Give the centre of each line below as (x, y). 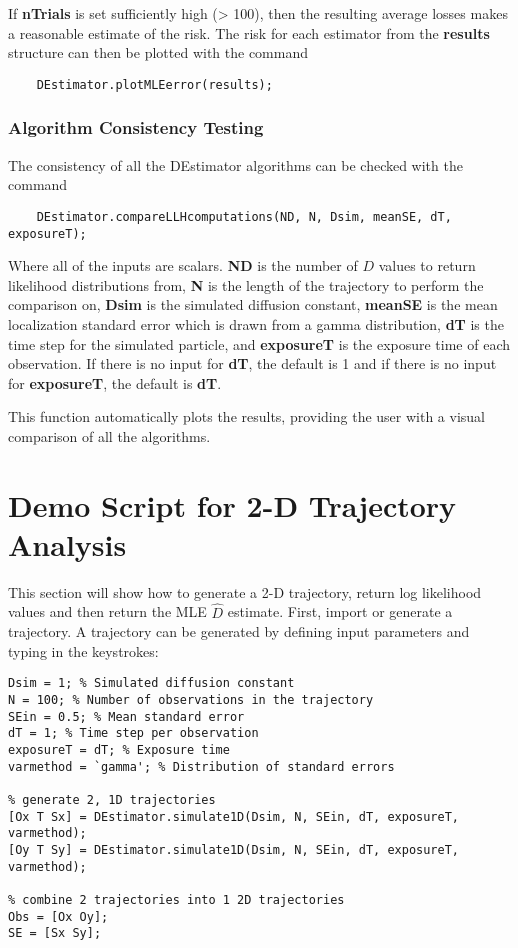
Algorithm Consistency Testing (136, 127)
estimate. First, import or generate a (340, 611)
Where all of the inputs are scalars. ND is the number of (183, 265)
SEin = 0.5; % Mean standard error (126, 716)
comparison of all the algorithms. (109, 435)
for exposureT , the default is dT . (115, 382)
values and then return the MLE (107, 611)
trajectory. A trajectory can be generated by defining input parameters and (239, 631)
